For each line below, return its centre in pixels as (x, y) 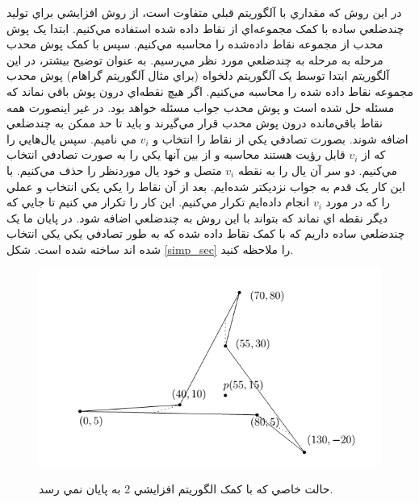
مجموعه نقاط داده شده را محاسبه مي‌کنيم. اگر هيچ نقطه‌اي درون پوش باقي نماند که (210, 91)
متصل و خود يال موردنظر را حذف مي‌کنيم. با (114, 170)
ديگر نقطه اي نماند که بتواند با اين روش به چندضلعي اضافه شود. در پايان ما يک (197, 217)
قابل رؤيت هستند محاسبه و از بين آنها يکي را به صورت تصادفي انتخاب (176, 154)
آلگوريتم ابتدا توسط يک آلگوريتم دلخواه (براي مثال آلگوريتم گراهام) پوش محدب (198, 75)
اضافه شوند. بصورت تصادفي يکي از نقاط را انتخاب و (281, 138)
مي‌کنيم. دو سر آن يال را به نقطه (318, 170)
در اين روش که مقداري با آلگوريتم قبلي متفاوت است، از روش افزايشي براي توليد (204, 12)
